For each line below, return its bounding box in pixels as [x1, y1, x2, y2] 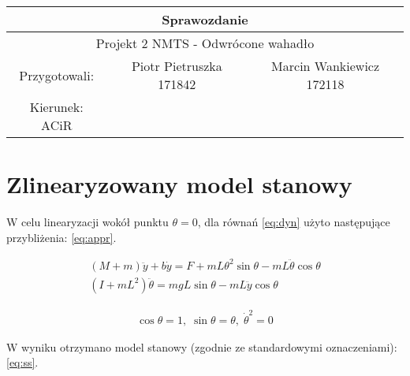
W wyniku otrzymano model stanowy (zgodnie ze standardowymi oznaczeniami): [6, 338, 397, 355]
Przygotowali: [19, 65, 95, 84]
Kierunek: [29, 98, 84, 116]
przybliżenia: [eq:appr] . [6, 229, 117, 245]
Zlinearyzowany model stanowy [6, 168, 352, 200]
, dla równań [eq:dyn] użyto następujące [197, 214, 390, 230]
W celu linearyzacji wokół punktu [6, 214, 169, 230]
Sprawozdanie [162, 10, 248, 28]
